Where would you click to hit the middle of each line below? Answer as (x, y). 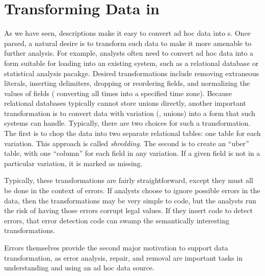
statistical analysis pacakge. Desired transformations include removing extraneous (131, 73)
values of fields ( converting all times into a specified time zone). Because (118, 93)
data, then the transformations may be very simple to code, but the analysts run (130, 200)
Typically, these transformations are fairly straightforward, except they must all (129, 180)
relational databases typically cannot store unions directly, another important (125, 103)
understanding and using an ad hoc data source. (79, 268)
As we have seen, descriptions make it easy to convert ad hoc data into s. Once (127, 33)
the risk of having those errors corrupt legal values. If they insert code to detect (128, 210)
